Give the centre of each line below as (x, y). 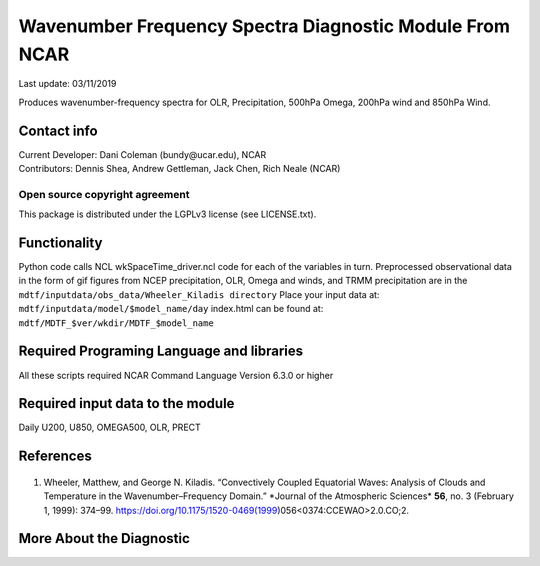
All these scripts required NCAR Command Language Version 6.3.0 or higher (176, 375)
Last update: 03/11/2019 (67, 84)
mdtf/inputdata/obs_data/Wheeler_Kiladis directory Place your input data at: (199, 294)
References (55, 456)
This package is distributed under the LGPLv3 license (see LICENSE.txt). (167, 214)
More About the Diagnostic (104, 538)
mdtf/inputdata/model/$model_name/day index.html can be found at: (171, 309)
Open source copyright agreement (104, 194)
